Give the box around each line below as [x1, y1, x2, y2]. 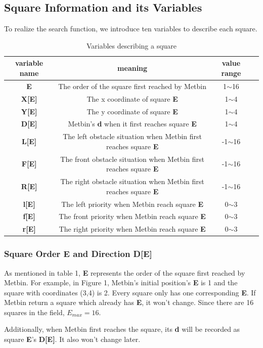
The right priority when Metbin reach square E [59, 224, 206, 234]
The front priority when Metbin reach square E [59, 211, 206, 222]
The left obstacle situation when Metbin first [63, 131, 202, 142]
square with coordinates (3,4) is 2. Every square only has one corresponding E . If [4, 287, 256, 297]
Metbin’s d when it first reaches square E [68, 118, 197, 129]
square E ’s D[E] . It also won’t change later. [4, 334, 141, 344]
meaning [117, 63, 148, 73]
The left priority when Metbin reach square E [61, 198, 203, 209]
